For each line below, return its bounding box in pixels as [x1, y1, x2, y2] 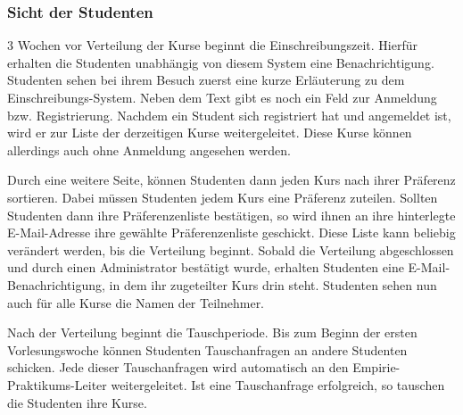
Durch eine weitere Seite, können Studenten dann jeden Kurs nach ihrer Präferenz [7, 170, 456, 189]
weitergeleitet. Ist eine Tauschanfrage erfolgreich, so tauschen [111, 375, 445, 394]
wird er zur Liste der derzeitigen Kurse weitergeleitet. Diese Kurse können [7, 123, 412, 142]
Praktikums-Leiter [7, 375, 107, 394]
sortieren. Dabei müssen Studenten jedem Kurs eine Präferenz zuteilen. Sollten [7, 187, 438, 206]
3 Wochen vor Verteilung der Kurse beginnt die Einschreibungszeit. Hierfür [7, 36, 418, 54]
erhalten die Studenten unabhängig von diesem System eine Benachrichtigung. [7, 53, 434, 71]
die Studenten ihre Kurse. [7, 393, 147, 411]
